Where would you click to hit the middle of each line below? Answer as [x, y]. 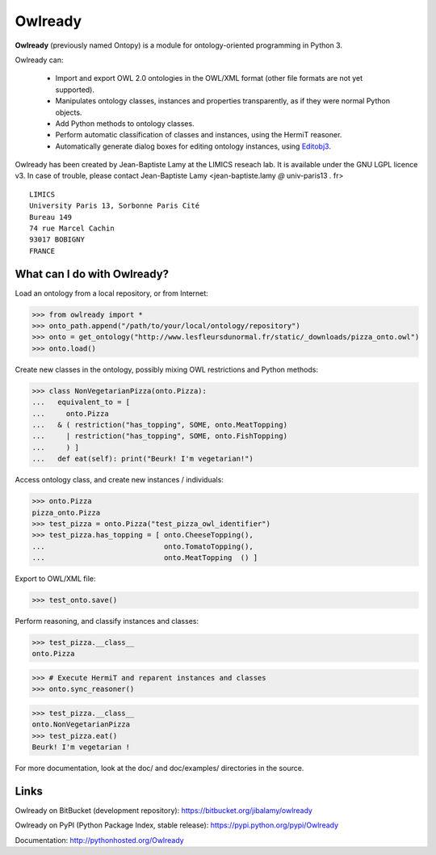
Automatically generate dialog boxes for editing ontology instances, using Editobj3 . [193, 146]
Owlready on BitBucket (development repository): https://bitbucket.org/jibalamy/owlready [163, 811]
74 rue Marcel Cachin [72, 229]
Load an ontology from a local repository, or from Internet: [112, 293]
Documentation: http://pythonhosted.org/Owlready [100, 840]
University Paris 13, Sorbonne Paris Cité [115, 206]
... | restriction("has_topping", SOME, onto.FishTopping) [160, 436]
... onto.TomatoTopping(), [143, 546]
